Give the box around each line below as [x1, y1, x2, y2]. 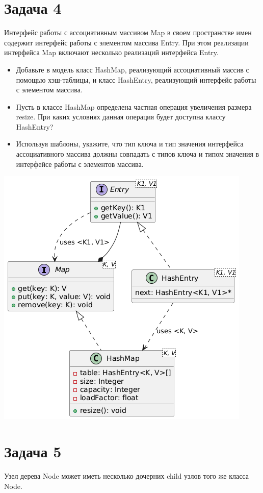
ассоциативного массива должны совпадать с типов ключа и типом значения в [16, 149, 259, 159]
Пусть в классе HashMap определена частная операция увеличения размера [16, 101, 252, 112]
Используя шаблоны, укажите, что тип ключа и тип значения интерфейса [16, 138, 244, 149]
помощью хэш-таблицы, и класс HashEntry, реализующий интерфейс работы [16, 74, 256, 85]
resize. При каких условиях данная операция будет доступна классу [16, 111, 226, 122]
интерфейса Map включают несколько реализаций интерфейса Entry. [4, 47, 219, 58]
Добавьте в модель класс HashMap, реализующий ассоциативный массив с [16, 64, 249, 75]
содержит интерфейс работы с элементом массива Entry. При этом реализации [4, 37, 249, 47]
